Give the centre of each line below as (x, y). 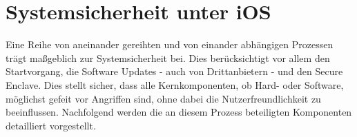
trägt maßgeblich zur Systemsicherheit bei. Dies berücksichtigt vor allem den (168, 57)
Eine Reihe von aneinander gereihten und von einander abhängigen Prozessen (170, 44)
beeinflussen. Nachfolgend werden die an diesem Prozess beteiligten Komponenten (179, 112)
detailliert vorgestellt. (51, 125)
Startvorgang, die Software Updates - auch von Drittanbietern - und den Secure (174, 71)
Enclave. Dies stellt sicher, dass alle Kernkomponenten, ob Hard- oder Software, (175, 84)
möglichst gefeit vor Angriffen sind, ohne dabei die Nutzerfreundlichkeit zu (163, 98)
